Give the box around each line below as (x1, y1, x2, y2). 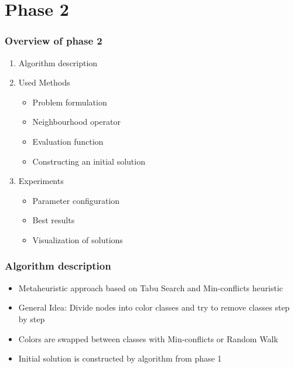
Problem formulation (32, 96, 107, 108)
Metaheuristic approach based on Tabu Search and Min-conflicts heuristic (18, 281, 283, 294)
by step (18, 312, 45, 325)
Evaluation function (32, 135, 104, 147)
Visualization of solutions (32, 233, 123, 246)
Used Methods (18, 76, 70, 88)
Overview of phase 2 (5, 33, 102, 48)
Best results (32, 214, 75, 226)
